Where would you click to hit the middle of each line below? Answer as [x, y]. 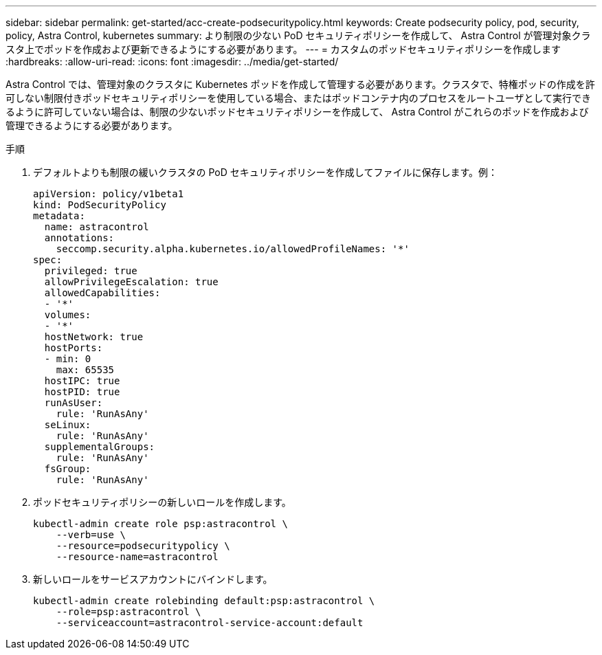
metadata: [59, 216]
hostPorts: [74, 348]
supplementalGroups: [100, 447]
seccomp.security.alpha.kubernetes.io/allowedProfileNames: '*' [233, 249]
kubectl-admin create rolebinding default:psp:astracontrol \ [204, 601]
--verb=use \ [91, 535]
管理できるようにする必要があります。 [92, 125]
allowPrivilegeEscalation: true [131, 282]
